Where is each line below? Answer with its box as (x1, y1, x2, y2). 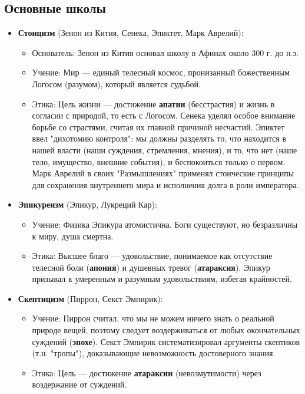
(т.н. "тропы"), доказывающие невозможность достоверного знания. (32, 347, 276, 359)
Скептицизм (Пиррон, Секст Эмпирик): (18, 292, 163, 304)
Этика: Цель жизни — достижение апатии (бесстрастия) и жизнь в (32, 97, 275, 110)
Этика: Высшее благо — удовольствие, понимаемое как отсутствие (32, 249, 273, 262)
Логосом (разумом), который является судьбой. (32, 77, 201, 90)
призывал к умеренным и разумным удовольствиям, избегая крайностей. (32, 272, 292, 285)
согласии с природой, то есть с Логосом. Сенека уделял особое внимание (32, 109, 296, 122)
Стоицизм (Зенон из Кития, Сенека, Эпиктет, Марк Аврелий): (18, 27, 244, 39)
